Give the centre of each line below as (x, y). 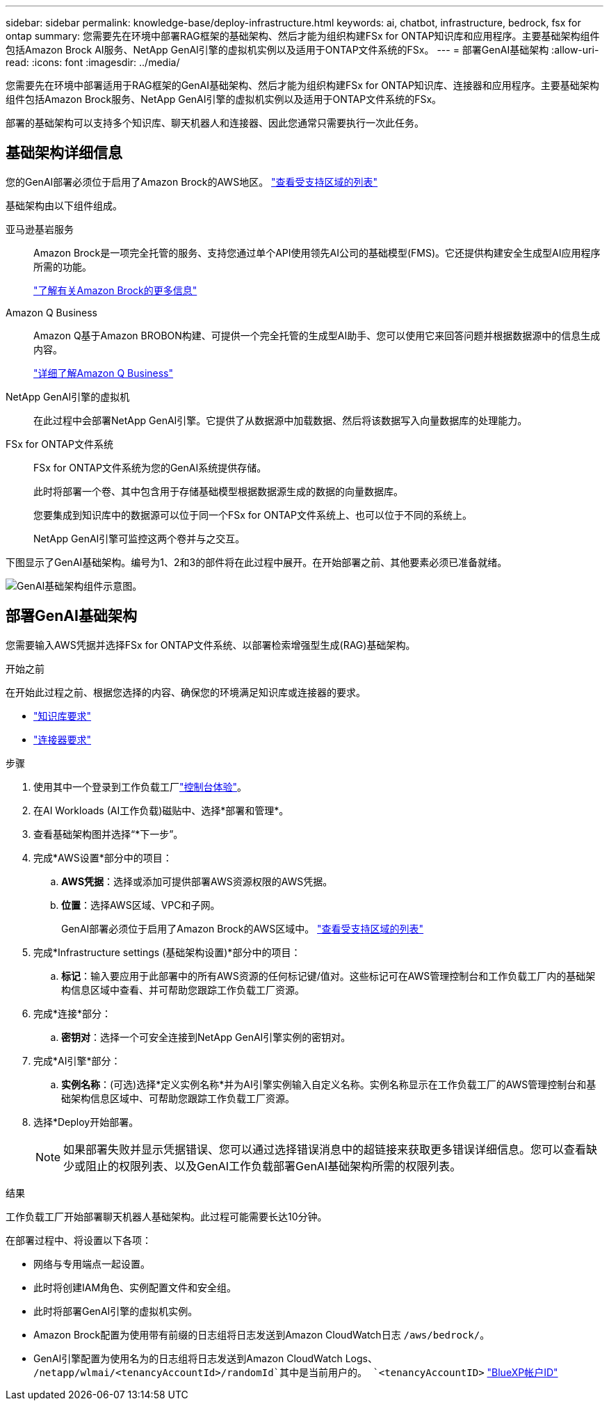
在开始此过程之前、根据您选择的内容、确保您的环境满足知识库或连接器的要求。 (186, 692)
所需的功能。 (63, 266)
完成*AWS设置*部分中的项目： (103, 857)
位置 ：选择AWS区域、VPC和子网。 (141, 905)
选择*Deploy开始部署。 (86, 1122)
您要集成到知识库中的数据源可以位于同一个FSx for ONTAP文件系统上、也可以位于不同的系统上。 (253, 515)
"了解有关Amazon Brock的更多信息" (115, 290)
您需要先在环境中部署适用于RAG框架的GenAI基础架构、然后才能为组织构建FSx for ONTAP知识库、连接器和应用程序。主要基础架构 (302, 85)
